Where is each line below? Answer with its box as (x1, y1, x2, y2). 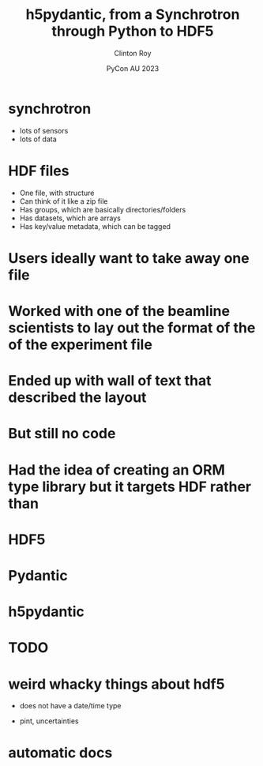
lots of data (19, 134, 57, 144)
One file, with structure (19, 188, 95, 197)
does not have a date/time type (19, 701, 122, 711)
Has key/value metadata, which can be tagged (19, 221, 171, 231)
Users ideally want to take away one (8, 249, 250, 267)
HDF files (8, 162, 70, 179)
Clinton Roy (114, 48, 152, 58)
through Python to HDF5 (51, 22, 215, 40)
